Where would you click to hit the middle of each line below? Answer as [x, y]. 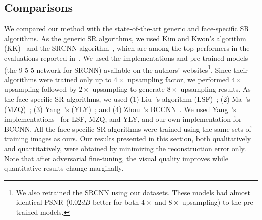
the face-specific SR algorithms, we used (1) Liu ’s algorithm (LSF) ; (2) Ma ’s [127, 99]
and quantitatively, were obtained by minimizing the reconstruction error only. [125, 148]
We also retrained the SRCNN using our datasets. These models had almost [133, 192]
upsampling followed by [40, 89]
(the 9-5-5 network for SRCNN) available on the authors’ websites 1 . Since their [126, 69]
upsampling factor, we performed [178, 79]
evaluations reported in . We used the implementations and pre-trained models [126, 58]
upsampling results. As [216, 89]
